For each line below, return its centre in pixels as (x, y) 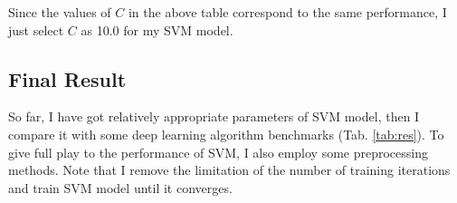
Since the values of (60, 12)
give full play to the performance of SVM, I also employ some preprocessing (219, 152)
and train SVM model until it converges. (120, 187)
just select (36, 29)
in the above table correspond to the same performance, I (287, 12)
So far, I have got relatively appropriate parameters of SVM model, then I (214, 116)
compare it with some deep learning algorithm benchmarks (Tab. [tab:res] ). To (226, 134)
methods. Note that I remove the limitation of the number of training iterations (229, 170)
